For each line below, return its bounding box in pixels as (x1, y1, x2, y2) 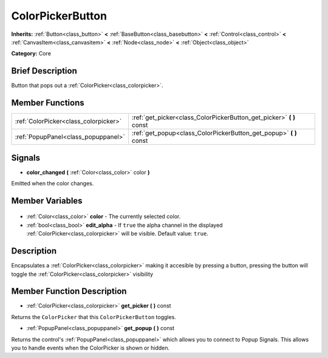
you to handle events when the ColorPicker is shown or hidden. (11, 344, 170, 351)
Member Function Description (11, 286, 127, 297)
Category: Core (11, 50, 52, 57)
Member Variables (11, 195, 83, 206)
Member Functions (11, 98, 84, 108)
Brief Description (11, 66, 77, 76)
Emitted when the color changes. (11, 180, 94, 187)
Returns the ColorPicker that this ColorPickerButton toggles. (11, 313, 176, 320)
